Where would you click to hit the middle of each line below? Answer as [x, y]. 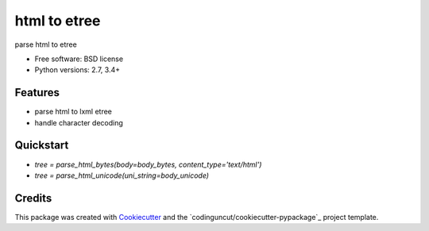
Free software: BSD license [79, 59]
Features [37, 92]
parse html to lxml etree [73, 112]
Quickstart [42, 146]
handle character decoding [79, 122]
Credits [33, 198]
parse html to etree [46, 44]
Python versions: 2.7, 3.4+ [77, 70]
